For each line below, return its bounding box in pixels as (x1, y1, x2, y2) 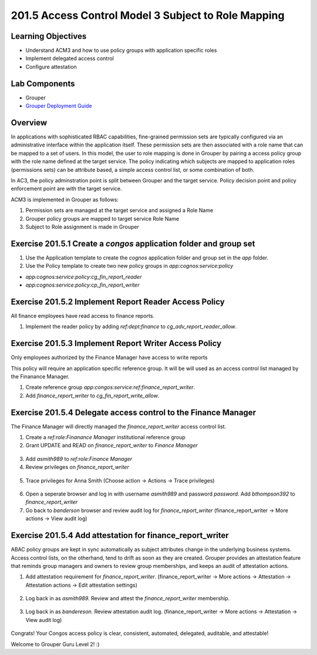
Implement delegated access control (25, 55, 114, 62)
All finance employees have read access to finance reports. (11, 312, 155, 319)
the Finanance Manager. (11, 373, 70, 380)
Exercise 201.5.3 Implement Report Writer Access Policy (11, 338, 222, 348)
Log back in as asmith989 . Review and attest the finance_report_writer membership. (25, 595, 230, 602)
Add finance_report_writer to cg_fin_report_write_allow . (25, 392, 160, 399)
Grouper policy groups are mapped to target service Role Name (25, 215, 180, 222)
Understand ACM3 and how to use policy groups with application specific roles (25, 47, 217, 54)
